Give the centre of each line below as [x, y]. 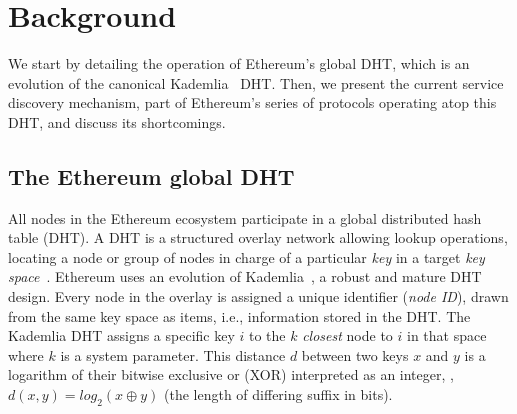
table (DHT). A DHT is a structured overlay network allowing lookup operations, [258, 237]
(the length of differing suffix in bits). [278, 394]
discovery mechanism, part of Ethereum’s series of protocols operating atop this [252, 102]
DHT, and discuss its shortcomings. [117, 121]
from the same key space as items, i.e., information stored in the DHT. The [239, 315]
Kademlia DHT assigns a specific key [121, 335]
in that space [447, 335]
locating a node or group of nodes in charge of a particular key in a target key [246, 256]
